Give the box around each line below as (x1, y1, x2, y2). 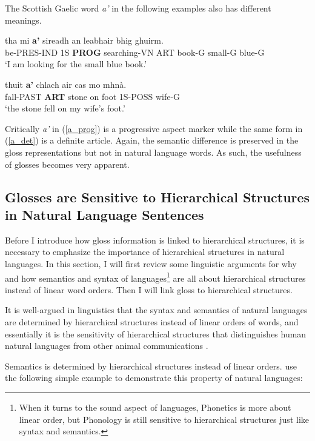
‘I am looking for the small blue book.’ (5, 58, 147, 70)
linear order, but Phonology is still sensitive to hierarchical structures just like (19, 413, 309, 425)
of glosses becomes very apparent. (5, 157, 130, 170)
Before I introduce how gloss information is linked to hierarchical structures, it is (5, 233, 305, 246)
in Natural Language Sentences (5, 205, 204, 224)
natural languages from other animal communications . (5, 339, 208, 352)
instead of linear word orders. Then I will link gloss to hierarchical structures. (5, 283, 293, 296)
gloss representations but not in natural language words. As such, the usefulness (5, 145, 302, 158)
